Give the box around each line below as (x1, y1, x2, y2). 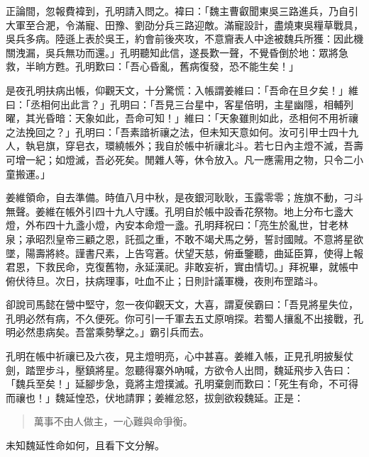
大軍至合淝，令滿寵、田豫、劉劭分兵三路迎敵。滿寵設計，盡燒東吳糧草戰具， (6, 17, 363, 32)
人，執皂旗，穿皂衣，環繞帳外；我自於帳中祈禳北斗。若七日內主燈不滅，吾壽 (6, 138, 363, 153)
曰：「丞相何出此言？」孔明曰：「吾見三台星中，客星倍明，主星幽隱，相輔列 (6, 96, 353, 111)
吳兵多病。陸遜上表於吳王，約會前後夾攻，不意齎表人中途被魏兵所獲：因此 (6, 31, 353, 46)
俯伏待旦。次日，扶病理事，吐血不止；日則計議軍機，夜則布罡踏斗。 (6, 273, 324, 288)
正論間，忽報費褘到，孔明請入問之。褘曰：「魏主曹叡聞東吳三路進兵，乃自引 (6, 4, 358, 18)
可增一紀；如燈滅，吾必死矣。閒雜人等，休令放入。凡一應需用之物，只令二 (6, 152, 353, 167)
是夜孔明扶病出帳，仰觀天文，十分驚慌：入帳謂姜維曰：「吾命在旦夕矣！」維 (6, 82, 358, 97)
